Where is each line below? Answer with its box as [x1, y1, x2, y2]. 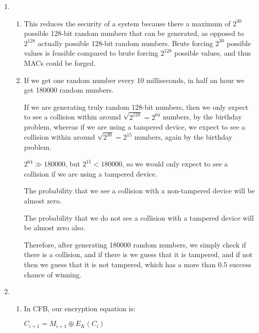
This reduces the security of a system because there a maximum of [24, 18, 231, 28]
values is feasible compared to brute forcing [24, 48, 158, 58]
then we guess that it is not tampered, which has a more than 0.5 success [24, 259, 251, 270]
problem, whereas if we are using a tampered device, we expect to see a [24, 121, 245, 132]
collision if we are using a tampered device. [24, 168, 157, 179]
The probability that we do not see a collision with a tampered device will [24, 212, 254, 223]
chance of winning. [24, 269, 82, 279]
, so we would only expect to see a [122, 158, 228, 169]
